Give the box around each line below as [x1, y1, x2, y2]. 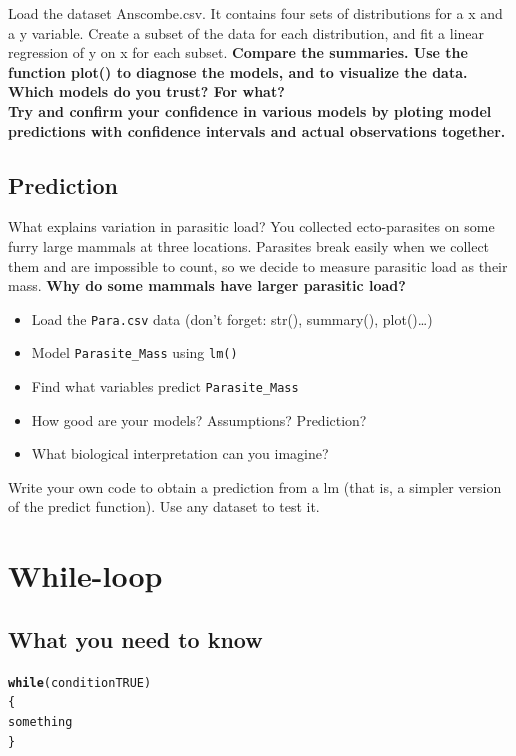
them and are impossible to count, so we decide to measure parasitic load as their [8, 255, 508, 276]
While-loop [8, 555, 163, 596]
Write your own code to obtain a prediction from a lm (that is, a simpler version [8, 476, 502, 497]
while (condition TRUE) [8, 675, 152, 690]
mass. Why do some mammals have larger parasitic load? [8, 275, 406, 296]
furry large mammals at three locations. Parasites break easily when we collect [8, 235, 490, 256]
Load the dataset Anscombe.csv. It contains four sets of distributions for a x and [8, 3, 503, 23]
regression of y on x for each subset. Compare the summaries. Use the [8, 42, 468, 63]
